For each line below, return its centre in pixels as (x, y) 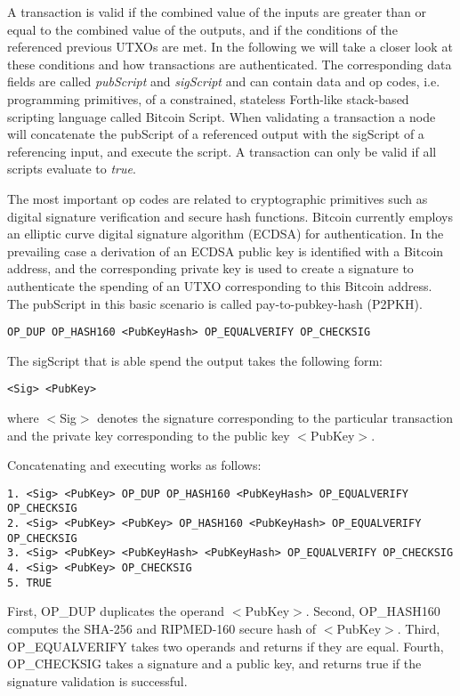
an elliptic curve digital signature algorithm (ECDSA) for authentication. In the (226, 234)
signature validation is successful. (97, 680)
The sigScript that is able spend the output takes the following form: (195, 360)
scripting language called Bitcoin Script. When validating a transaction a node (222, 116)
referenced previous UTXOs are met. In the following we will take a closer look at (230, 47)
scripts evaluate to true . (72, 169)
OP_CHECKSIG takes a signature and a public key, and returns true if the (214, 664)
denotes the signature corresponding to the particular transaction (275, 417)
